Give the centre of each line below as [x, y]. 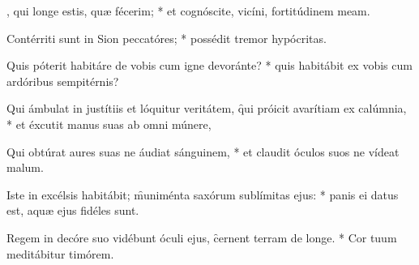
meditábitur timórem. [60, 253]
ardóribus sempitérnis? [63, 81]
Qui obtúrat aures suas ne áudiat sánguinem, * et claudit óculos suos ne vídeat [203, 151]
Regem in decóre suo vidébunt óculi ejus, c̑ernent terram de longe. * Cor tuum [202, 237]
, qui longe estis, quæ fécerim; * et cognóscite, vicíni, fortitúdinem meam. [188, 11]
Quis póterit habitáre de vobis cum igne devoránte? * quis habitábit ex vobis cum [209, 65]
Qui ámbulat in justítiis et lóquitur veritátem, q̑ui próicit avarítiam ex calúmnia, [207, 108]
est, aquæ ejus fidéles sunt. [73, 210]
